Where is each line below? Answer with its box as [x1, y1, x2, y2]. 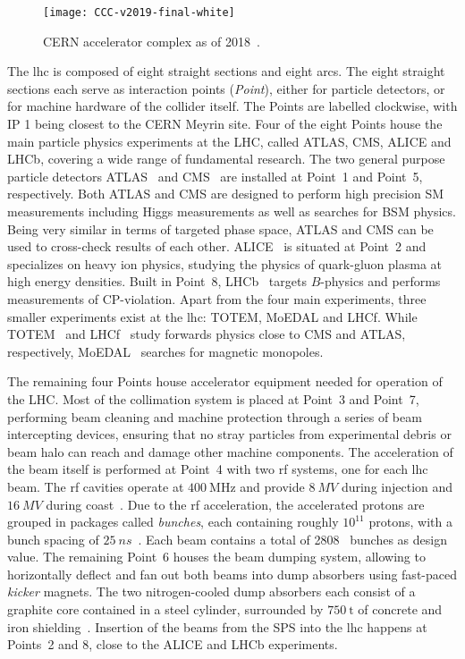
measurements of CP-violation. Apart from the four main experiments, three [7, 289, 427, 308]
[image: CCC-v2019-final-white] [43, 6, 235, 19]
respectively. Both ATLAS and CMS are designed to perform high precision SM [7, 184, 444, 203]
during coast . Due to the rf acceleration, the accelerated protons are [46, 494, 425, 513]
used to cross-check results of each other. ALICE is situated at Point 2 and [7, 237, 427, 256]
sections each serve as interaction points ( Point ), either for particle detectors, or [7, 79, 445, 97]
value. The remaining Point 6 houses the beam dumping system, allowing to [7, 547, 426, 566]
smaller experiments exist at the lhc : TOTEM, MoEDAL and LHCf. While [7, 307, 418, 325]
